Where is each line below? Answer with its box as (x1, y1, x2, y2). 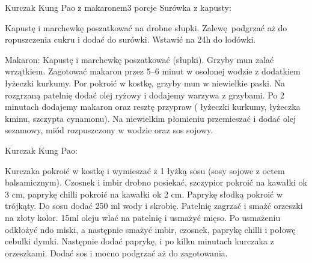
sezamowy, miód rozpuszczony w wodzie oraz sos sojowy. (5, 124, 213, 136)
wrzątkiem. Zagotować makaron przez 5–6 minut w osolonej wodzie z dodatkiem (5, 65, 301, 77)
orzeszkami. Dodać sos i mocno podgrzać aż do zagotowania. (5, 246, 228, 259)
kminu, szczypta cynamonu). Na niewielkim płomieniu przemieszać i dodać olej (5, 112, 296, 124)
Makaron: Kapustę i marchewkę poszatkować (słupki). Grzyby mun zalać (5, 53, 274, 65)
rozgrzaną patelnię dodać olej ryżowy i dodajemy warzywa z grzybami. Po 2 (5, 88, 285, 101)
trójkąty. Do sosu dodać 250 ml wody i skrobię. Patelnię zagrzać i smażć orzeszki (5, 199, 303, 212)
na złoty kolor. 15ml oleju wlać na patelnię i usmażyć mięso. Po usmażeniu (5, 211, 281, 223)
